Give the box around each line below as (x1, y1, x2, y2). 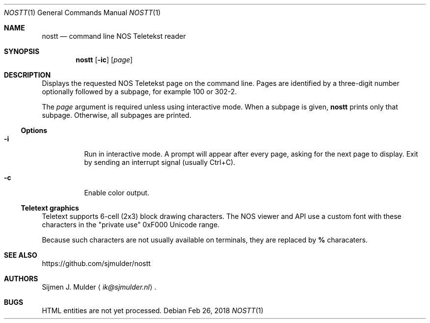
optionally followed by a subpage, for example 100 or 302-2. (42, 87, 237, 96)
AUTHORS (4, 274, 38, 283)
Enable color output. (84, 188, 150, 197)
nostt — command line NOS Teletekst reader (42, 32, 186, 40)
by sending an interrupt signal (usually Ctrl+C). (84, 158, 236, 166)
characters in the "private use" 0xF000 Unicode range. (42, 220, 220, 229)
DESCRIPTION (4, 71, 51, 79)
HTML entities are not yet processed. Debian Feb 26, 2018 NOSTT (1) (42, 306, 264, 315)
